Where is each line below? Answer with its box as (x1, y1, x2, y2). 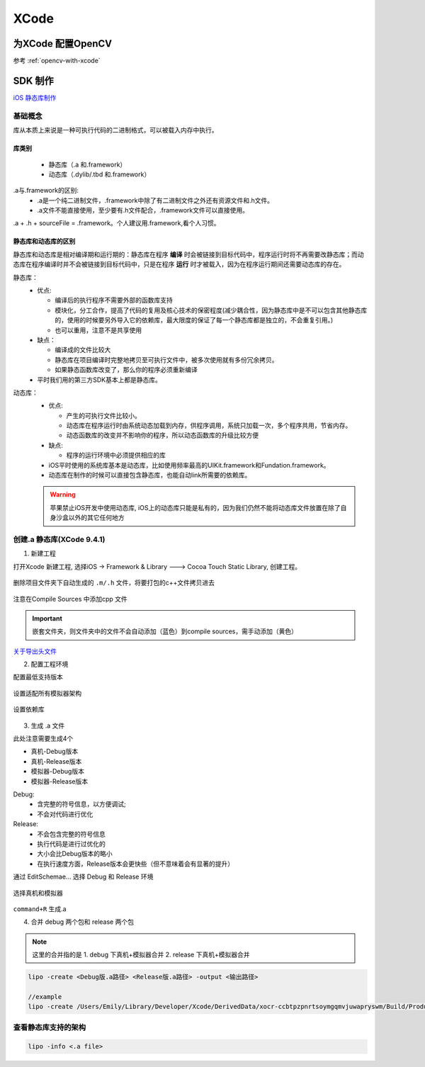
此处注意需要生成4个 (13, 734, 74, 743)
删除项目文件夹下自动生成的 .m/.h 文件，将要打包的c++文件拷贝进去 (13, 578, 215, 587)
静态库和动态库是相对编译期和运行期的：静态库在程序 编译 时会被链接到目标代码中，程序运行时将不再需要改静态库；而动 (13, 250, 364, 259)
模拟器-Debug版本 (30, 767, 85, 776)
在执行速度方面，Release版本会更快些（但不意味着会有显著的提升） (37, 859, 234, 868)
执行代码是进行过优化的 (37, 840, 106, 848)
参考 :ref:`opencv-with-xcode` (13, 57, 101, 65)
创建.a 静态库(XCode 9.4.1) (13, 534, 106, 544)
